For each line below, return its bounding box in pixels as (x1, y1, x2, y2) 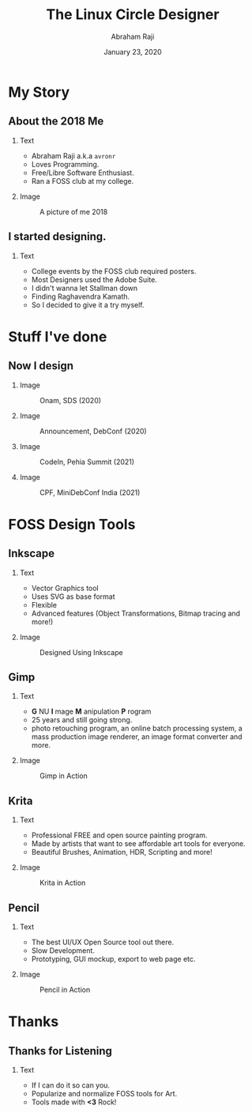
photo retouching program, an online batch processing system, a (31, 723, 243, 734)
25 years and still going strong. (31, 715, 133, 725)
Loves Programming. (31, 159, 100, 169)
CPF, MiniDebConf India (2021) (39, 487, 141, 497)
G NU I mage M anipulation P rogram (31, 707, 152, 716)
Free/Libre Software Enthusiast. (31, 168, 134, 177)
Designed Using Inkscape (39, 647, 124, 657)
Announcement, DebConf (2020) (39, 426, 148, 436)
